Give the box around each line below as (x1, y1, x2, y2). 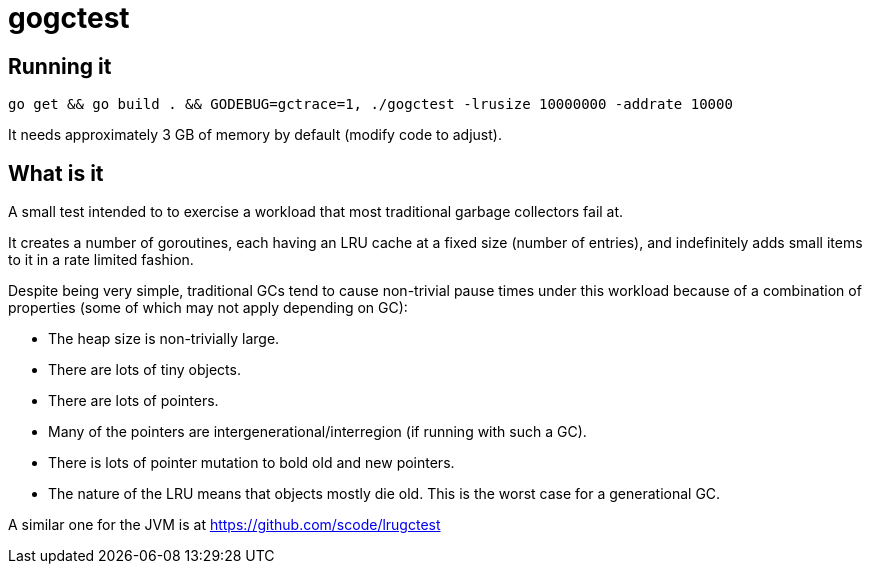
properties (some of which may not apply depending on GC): (8, 299, 408, 317)
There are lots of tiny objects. (48, 361, 241, 379)
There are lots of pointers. (48, 392, 219, 410)
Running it (8, 53, 112, 79)
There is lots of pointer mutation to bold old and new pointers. (48, 454, 455, 472)
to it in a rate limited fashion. (8, 251, 194, 269)
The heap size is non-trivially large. (48, 330, 280, 348)
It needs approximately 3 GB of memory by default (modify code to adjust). (8, 126, 502, 144)
